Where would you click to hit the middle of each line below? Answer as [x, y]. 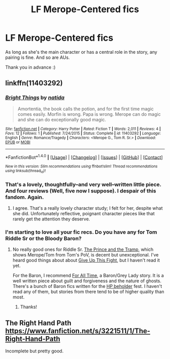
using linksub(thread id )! [26, 171]
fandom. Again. [25, 197]
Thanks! [29, 307]
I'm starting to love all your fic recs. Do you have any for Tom [81, 232]
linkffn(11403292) [34, 83]
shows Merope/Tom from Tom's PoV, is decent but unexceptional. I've [86, 255]
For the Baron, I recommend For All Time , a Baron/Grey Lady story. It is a [88, 276]
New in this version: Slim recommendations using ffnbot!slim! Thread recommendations [81, 167]
